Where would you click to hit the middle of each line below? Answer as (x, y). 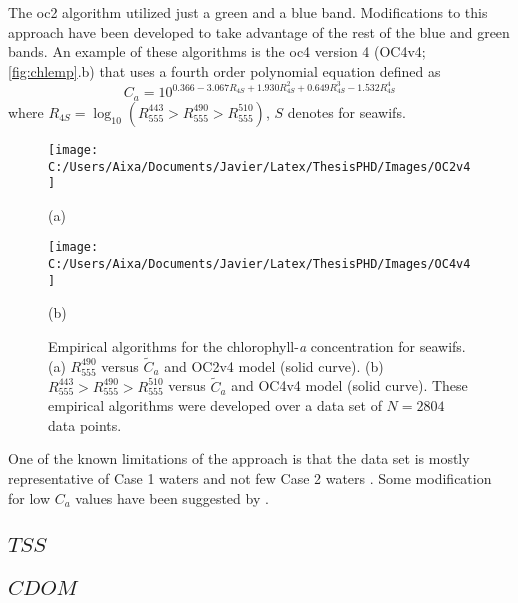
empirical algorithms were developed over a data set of (215, 405)
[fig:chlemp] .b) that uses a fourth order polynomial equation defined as (224, 70)
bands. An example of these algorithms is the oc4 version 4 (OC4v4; (217, 51)
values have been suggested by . (172, 497)
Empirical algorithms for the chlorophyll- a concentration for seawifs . (257, 346)
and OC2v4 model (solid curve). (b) (274, 365)
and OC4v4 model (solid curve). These (349, 385)
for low (29, 497)
